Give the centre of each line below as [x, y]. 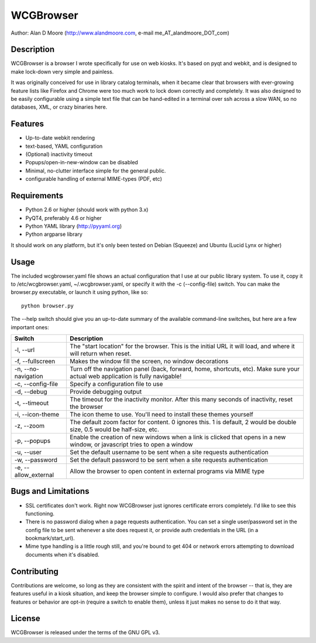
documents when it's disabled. [62, 554]
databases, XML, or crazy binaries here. [59, 107]
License [25, 619]
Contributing [35, 571]
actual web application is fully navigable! [126, 376]
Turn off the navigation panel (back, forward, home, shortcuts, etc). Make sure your [185, 368]
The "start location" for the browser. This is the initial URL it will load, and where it [182, 346]
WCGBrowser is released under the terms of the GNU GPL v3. [85, 632]
